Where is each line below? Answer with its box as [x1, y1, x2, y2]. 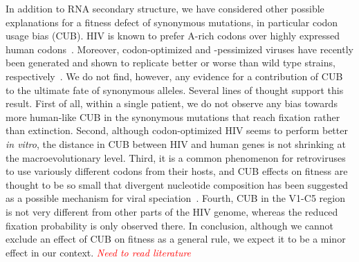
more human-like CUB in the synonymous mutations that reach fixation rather [6, 109, 340, 124]
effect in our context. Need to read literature [6, 245, 192, 259]
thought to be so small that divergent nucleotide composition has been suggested [6, 177, 349, 191]
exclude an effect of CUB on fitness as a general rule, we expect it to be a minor [6, 232, 346, 246]
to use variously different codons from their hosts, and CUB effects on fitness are [6, 164, 348, 178]
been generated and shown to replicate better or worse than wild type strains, [6, 55, 335, 70]
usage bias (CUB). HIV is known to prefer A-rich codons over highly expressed [6, 28, 340, 43]
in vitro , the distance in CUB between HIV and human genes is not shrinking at [6, 136, 346, 151]
